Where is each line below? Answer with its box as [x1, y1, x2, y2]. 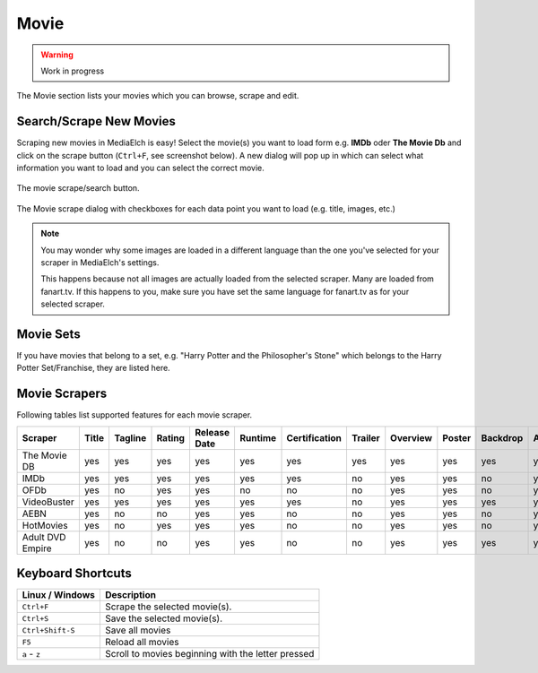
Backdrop [481, 431, 524, 444]
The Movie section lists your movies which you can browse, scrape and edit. [16, 91, 299, 101]
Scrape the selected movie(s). [104, 600, 232, 613]
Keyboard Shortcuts [16, 565, 132, 582]
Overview [390, 431, 433, 444]
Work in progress [40, 65, 105, 76]
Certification [286, 431, 343, 444]
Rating [156, 431, 186, 444]
